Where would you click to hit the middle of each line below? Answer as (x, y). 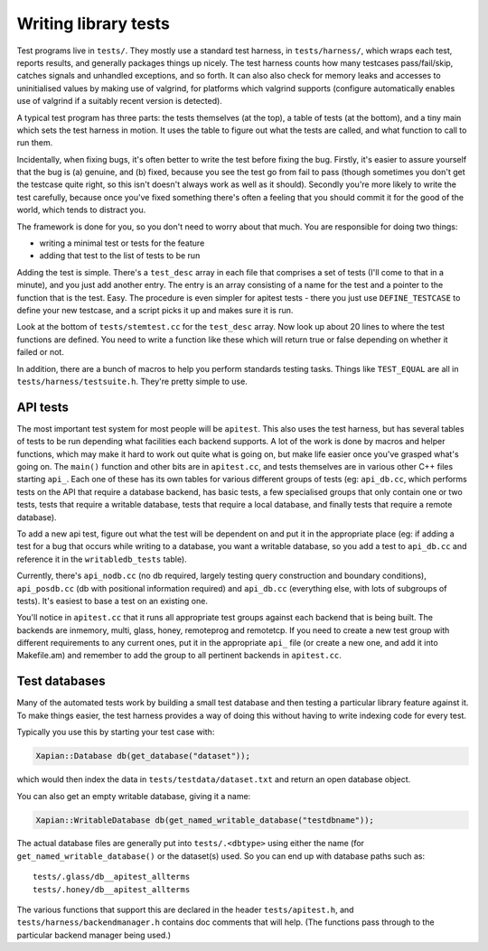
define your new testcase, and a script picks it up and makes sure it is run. (155, 310)
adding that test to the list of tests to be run (120, 256)
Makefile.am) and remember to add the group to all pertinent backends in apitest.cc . (179, 656)
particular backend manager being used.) (94, 935)
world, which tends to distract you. (81, 210)
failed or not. (41, 352)
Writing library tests (94, 23)
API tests (43, 407)
